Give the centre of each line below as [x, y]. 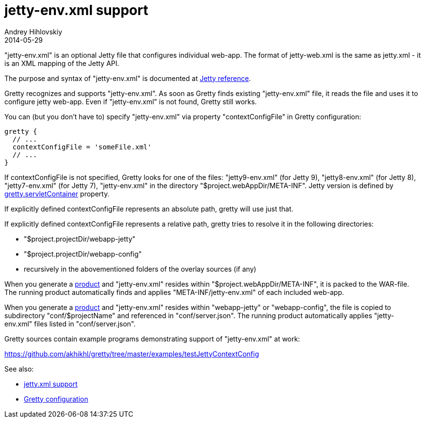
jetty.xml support [51, 384]
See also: [19, 369]
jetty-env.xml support [76, 10]
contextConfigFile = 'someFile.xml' [82, 147]
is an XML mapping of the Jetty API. [62, 63]
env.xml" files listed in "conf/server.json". [70, 324]
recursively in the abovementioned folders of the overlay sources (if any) [140, 269]
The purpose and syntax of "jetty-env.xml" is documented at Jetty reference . [128, 78]
